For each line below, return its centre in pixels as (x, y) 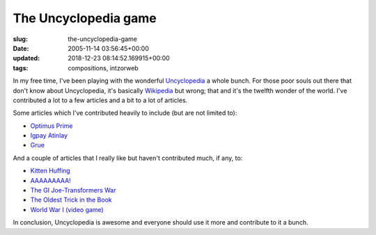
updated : (26, 58)
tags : (21, 68)
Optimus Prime (52, 126)
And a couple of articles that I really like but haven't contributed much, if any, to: (128, 158)
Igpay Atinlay (49, 136)
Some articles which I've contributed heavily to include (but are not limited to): (125, 113)
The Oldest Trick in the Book (71, 200)
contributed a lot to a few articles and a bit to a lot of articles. (100, 100)
